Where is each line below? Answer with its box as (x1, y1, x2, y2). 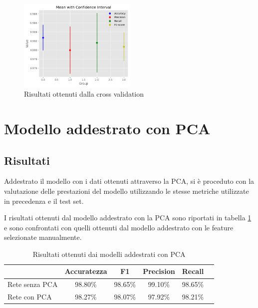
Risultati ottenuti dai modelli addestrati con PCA (32, 248, 186, 259)
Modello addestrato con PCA (4, 118, 211, 138)
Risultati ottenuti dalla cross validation (24, 89, 144, 99)
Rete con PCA (7, 291, 52, 302)
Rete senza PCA (7, 279, 58, 289)
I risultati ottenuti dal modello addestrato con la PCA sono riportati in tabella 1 (4, 212, 252, 223)
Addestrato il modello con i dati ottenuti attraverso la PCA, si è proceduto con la (4, 176, 255, 186)
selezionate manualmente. (4, 232, 82, 242)
